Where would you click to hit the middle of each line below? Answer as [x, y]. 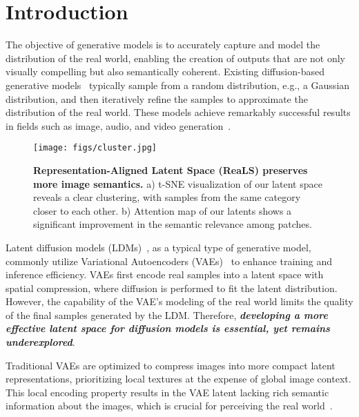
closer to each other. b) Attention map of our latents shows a [163, 210]
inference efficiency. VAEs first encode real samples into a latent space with [165, 274]
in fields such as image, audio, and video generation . [118, 125]
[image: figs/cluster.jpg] [95, 148]
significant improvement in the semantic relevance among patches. [173, 224]
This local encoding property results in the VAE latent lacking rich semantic [167, 392]
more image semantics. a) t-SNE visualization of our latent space [178, 183]
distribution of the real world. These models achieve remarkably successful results [178, 112]
